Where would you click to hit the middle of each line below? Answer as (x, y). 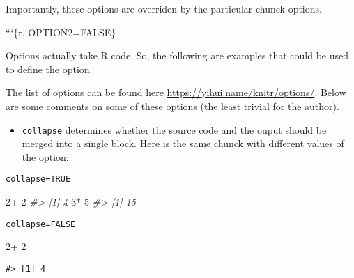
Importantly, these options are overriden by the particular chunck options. (164, 8)
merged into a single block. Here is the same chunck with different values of (183, 143)
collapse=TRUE (38, 179)
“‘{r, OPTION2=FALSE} (61, 32)
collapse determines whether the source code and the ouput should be (174, 129)
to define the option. (49, 69)
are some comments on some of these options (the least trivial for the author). (172, 106)
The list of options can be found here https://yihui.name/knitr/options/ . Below (176, 92)
